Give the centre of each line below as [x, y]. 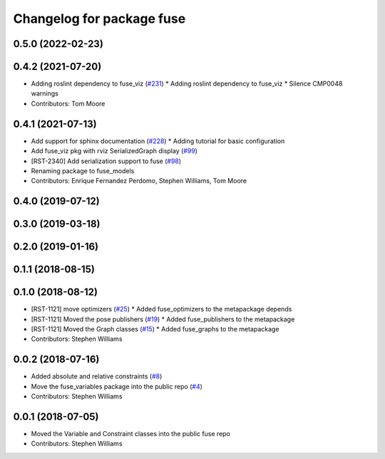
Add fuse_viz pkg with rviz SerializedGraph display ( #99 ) [114, 151]
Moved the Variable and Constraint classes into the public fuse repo [131, 434]
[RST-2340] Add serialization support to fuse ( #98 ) [106, 161]
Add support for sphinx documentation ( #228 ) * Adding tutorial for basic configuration [158, 141]
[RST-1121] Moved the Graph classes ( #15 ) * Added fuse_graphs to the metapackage [155, 329]
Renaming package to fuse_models [83, 170]
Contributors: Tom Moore [68, 103]
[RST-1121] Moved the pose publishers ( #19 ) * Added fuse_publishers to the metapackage [163, 319]
